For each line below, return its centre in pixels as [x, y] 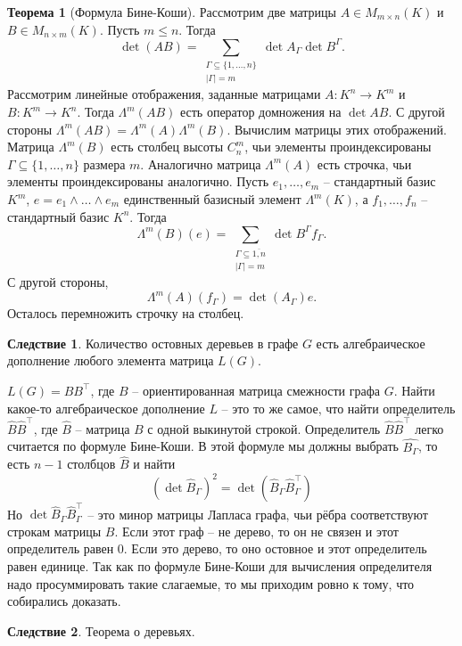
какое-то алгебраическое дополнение [106, 408]
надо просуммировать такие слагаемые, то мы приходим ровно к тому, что [211, 583]
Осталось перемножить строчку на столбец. [126, 313]
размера [104, 164]
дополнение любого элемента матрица [111, 360]
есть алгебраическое [371, 343]
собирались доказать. [64, 601]
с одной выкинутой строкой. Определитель [264, 428]
